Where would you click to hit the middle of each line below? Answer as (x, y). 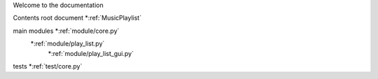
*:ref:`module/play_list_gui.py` (91, 53)
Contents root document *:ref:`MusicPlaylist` (77, 18)
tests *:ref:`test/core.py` (48, 66)
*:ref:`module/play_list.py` (68, 44)
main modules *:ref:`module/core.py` (66, 31)
